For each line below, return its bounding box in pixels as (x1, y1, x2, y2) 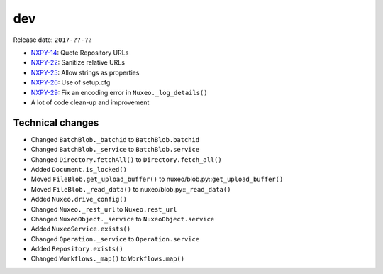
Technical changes (13, 116, 99, 128)
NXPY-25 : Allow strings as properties (30, 68, 140, 77)
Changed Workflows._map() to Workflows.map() (30, 254, 184, 263)
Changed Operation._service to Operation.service (30, 234, 200, 243)
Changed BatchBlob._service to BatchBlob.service (30, 146, 200, 154)
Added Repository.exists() (30, 245, 123, 253)
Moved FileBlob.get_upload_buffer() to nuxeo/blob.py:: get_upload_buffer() (30, 175, 284, 184)
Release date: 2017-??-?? (13, 35, 92, 44)
